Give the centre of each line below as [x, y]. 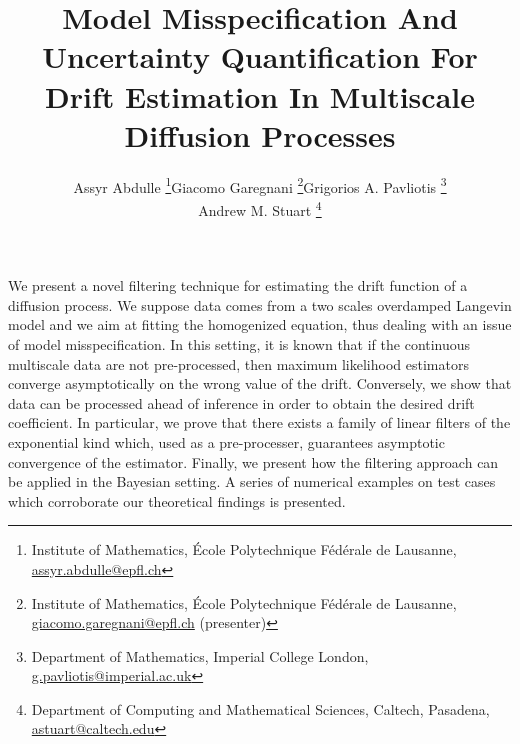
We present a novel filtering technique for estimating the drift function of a [238, 285]
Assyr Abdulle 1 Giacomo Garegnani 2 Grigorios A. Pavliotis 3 [260, 185]
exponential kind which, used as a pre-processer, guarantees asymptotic [226, 441]
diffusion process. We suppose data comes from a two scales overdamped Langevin [260, 304]
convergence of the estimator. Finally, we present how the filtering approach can [253, 461]
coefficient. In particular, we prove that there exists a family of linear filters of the [259, 422]
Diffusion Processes [260, 134]
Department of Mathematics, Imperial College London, [200, 655]
